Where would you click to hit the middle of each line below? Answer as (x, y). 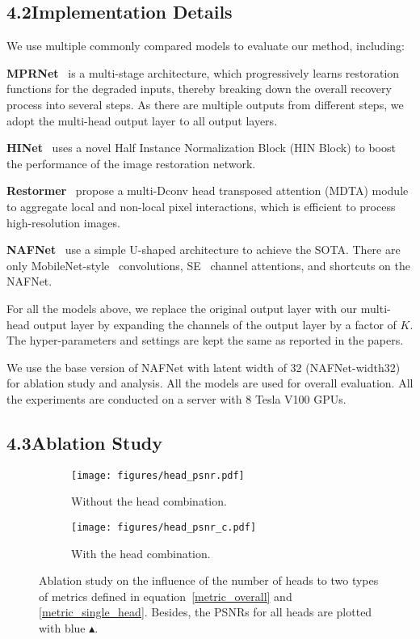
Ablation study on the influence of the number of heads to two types (209, 580)
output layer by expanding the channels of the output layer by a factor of (215, 324)
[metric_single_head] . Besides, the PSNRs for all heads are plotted (206, 612)
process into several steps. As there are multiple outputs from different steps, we (205, 104)
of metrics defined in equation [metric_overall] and (166, 596)
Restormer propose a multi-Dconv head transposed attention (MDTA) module (208, 190)
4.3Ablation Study (84, 442)
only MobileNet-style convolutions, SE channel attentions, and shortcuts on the (208, 265)
